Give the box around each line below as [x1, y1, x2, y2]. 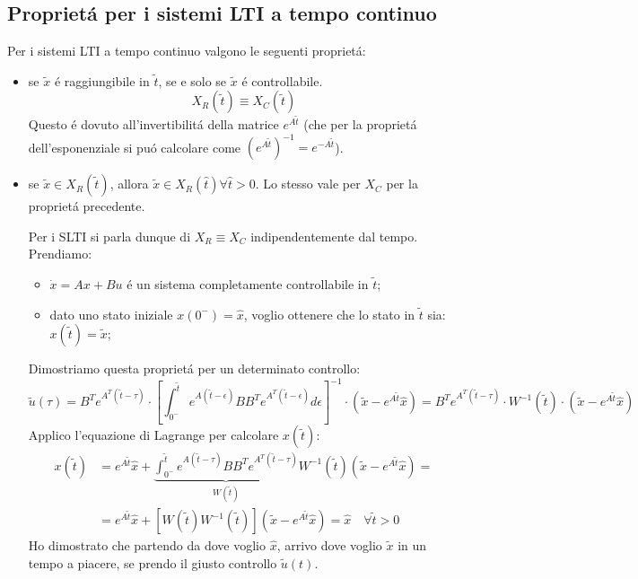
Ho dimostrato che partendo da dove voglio [28, 536, 267, 555]
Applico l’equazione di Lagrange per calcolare [28, 425, 279, 444]
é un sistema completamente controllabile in [127, 274, 369, 293]
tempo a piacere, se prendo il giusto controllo [28, 553, 277, 572]
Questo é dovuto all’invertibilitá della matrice [28, 115, 279, 134]
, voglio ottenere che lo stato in [243, 304, 415, 323]
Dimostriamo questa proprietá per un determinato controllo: [28, 359, 361, 378]
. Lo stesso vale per [255, 174, 361, 193]
